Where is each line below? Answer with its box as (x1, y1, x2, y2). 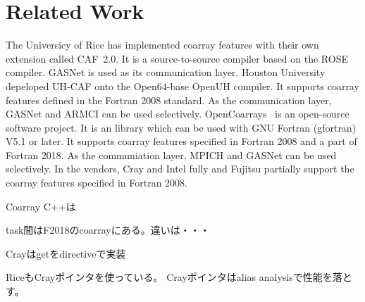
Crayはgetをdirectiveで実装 (6, 246, 126, 260)
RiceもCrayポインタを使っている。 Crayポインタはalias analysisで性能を (6, 270, 333, 284)
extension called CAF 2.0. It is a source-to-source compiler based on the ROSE (6, 51, 348, 65)
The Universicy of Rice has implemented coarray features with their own (6, 37, 319, 52)
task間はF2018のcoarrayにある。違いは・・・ (6, 222, 210, 237)
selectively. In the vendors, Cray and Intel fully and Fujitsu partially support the (6, 161, 354, 176)
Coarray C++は (6, 199, 76, 213)
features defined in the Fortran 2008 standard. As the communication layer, (6, 92, 332, 107)
